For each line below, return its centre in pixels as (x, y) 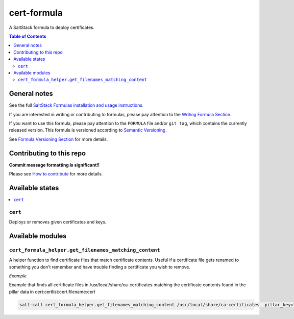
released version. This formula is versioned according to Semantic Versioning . (88, 130)
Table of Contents (28, 36)
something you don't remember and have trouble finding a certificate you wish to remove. (100, 267)
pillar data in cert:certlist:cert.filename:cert (52, 292)
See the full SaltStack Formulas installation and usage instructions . (76, 105)
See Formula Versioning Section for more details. (58, 139)
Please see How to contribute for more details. (56, 174)
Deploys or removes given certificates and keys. (58, 222)
